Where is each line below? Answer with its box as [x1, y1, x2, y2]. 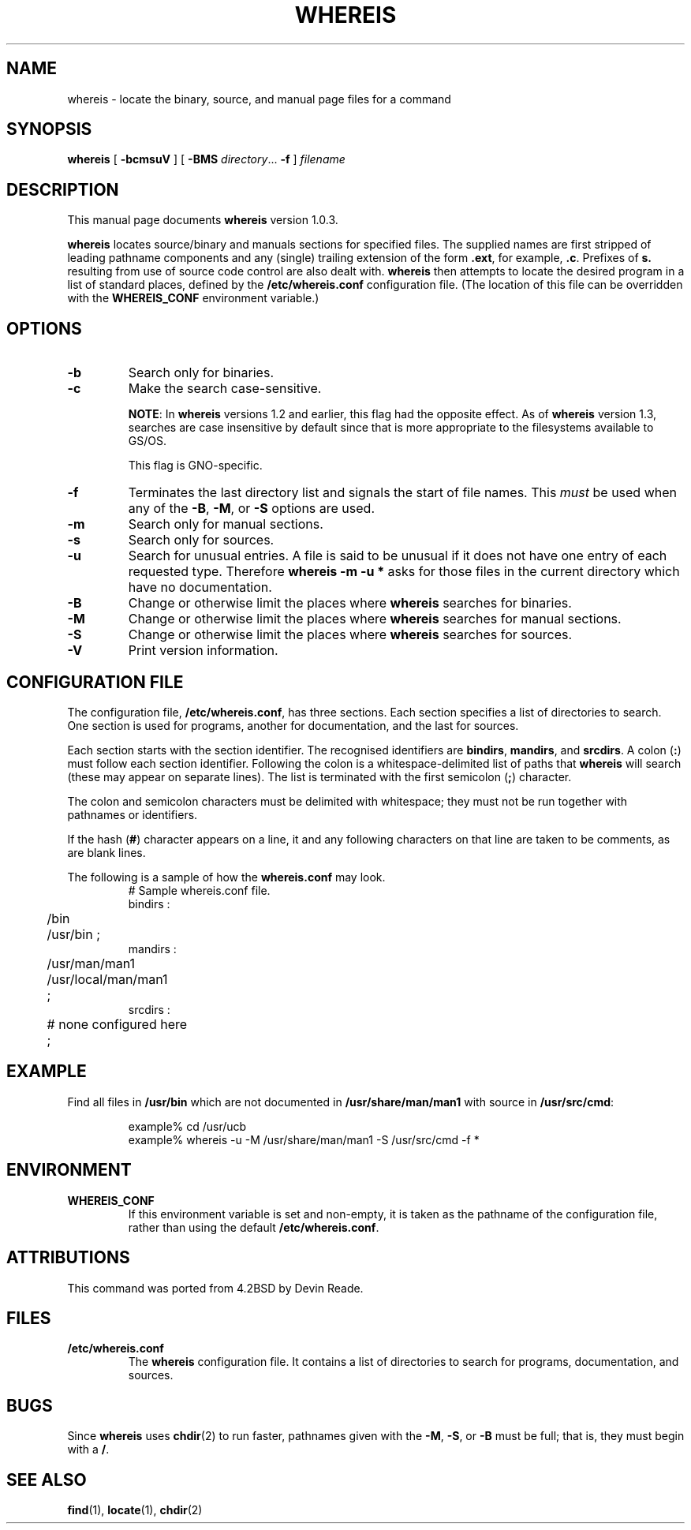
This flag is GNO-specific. [128, 458, 263, 473]
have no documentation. [128, 579, 272, 596]
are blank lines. [67, 845, 146, 859]
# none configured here [47, 1016, 188, 1032]
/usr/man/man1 [47, 955, 136, 971]
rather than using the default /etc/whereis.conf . [128, 1220, 379, 1234]
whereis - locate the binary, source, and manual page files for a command [67, 92, 451, 106]
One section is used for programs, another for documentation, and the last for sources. [67, 718, 519, 732]
